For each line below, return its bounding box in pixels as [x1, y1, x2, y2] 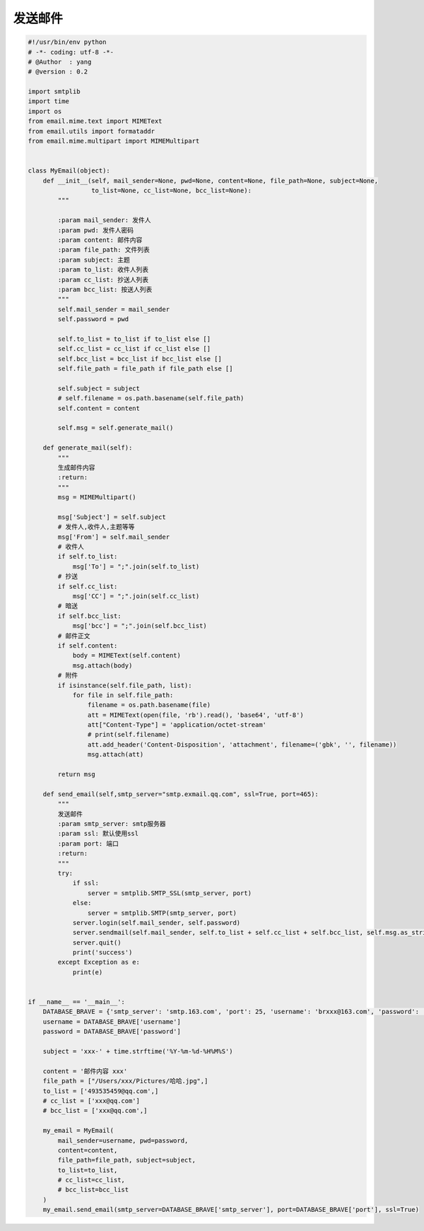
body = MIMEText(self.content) [72, 651, 182, 660]
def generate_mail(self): [42, 444, 133, 452]
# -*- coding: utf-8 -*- [28, 48, 114, 56]
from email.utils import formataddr [28, 127, 155, 135]
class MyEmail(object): [28, 167, 111, 175]
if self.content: [57, 641, 118, 650]
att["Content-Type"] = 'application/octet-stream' [87, 721, 267, 729]
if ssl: [72, 879, 99, 887]
